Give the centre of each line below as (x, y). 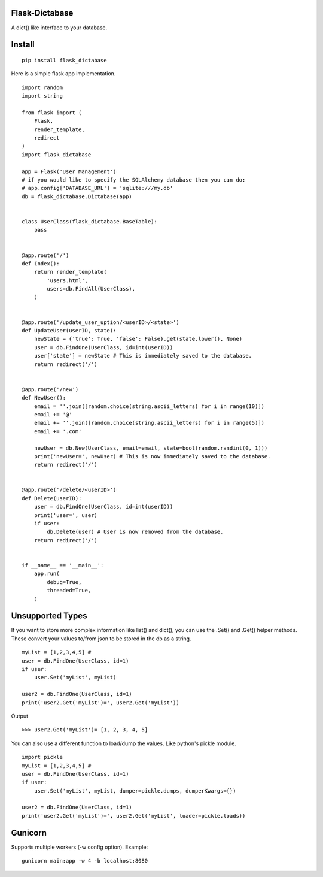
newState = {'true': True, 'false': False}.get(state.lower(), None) (138, 339)
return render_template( (70, 272)
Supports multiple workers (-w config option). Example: (80, 847)
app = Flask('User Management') (69, 171)
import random (42, 87)
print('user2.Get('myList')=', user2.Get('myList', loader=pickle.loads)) (134, 816)
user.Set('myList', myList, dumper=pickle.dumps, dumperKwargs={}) (135, 790)
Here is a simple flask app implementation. (63, 74)
